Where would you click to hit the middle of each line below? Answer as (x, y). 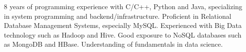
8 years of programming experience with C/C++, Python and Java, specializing (123, 6)
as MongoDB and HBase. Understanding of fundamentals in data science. (114, 44)
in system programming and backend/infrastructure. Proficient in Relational (118, 16)
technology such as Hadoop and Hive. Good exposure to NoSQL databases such (123, 34)
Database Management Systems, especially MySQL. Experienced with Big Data (123, 25)
